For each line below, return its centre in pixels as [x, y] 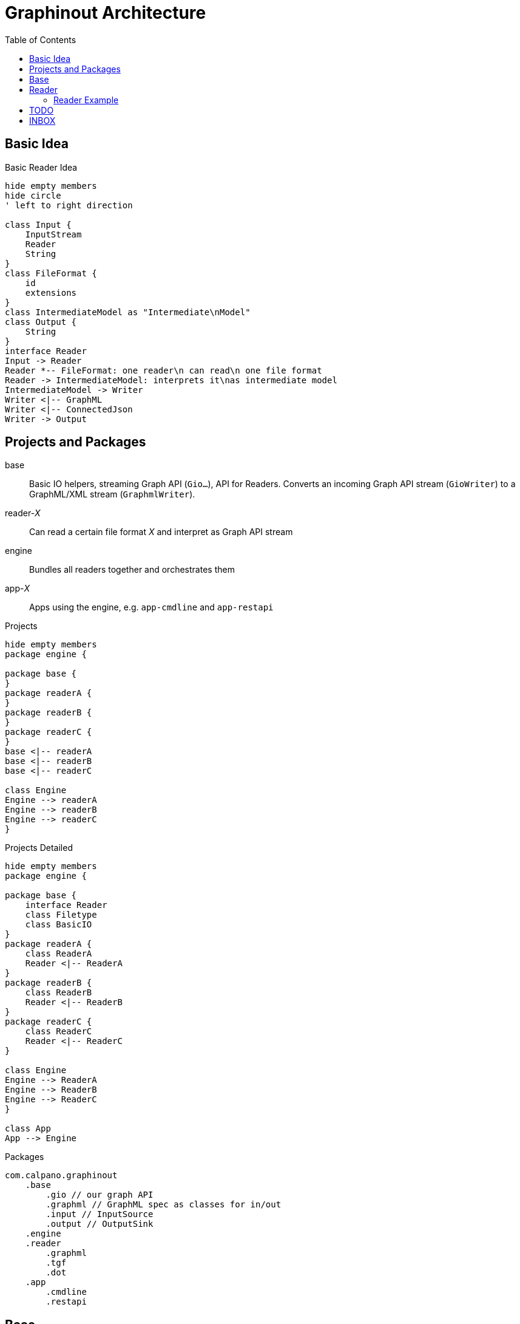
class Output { [41, 322]
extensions [51, 292]
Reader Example [86, 100]
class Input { [38, 224]
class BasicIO [59, 925]
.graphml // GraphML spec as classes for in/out [164, 1205]
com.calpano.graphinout [61, 1176]
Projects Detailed [39, 848]
